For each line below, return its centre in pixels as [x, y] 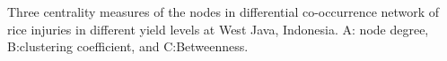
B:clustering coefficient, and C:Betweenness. [128, 46]
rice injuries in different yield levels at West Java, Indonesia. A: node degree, [218, 29]
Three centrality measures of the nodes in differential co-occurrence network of [223, 11]
